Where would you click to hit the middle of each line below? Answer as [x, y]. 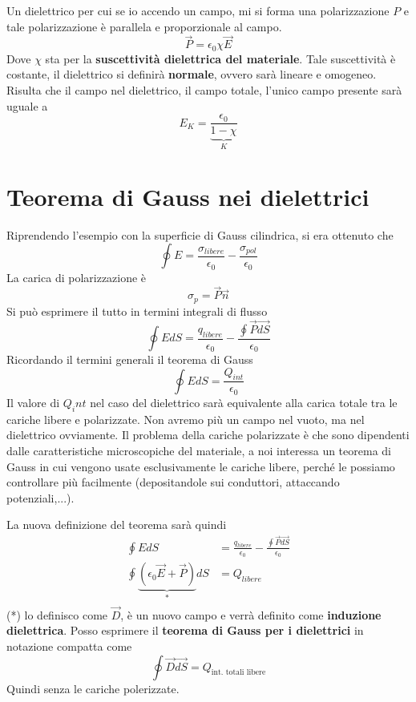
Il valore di [33, 402]
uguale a [27, 105]
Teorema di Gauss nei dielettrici [188, 196]
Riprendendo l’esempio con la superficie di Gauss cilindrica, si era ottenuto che [200, 234]
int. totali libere [238, 673]
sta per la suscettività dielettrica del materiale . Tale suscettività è [220, 58]
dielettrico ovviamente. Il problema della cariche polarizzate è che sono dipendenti [208, 435]
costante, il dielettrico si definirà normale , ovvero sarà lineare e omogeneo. [192, 74]
